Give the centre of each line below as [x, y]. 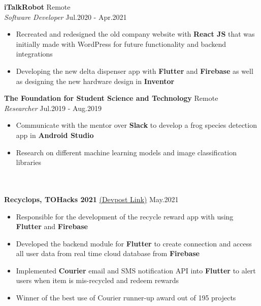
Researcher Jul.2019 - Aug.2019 [53, 108]
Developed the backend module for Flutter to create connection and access [134, 243]
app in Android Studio [55, 135]
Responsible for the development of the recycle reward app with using [125, 216]
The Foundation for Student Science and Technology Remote [111, 98]
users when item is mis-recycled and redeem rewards [97, 280]
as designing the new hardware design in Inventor [95, 81]
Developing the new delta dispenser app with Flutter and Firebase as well [135, 71]
